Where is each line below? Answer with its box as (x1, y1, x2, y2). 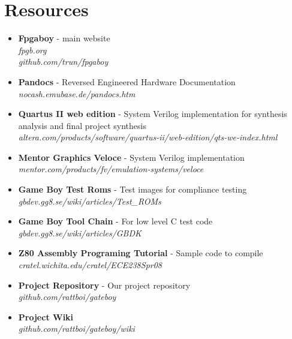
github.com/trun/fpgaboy (18, 55, 109, 68)
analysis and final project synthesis (18, 119, 146, 131)
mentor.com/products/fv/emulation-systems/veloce (18, 163, 204, 175)
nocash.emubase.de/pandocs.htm (18, 87, 136, 100)
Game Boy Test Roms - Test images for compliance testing (18, 183, 247, 196)
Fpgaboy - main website (18, 32, 110, 44)
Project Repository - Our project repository (18, 278, 191, 291)
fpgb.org (18, 43, 47, 56)
